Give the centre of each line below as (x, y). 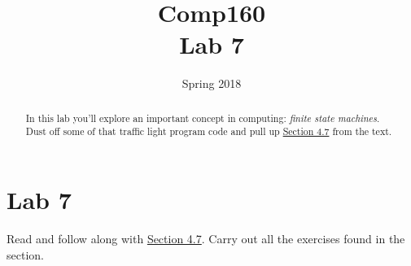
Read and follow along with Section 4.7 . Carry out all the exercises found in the (206, 238)
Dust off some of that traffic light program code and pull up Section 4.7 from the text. (209, 131)
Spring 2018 (212, 83)
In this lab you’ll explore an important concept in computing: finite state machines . (203, 118)
